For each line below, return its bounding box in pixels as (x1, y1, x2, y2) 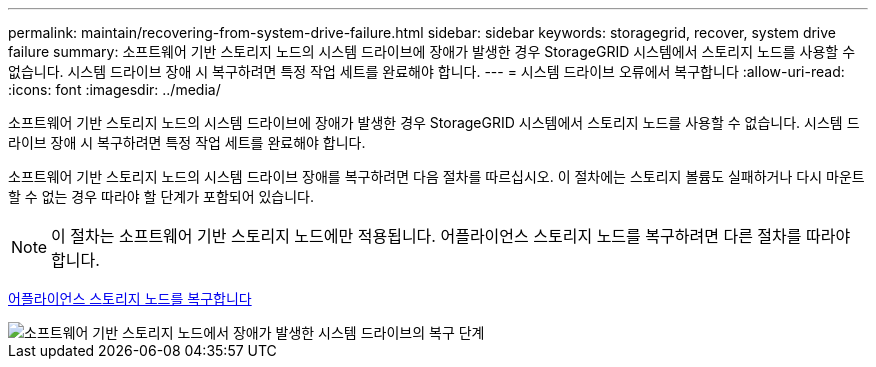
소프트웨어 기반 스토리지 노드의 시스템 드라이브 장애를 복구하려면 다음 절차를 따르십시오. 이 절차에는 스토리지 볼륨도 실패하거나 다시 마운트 (8, 168, 865, 185)
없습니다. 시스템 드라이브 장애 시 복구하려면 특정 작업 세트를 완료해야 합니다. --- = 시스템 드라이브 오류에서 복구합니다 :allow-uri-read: (8, 63, 845, 80)
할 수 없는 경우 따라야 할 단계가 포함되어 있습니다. (8, 188, 315, 205)
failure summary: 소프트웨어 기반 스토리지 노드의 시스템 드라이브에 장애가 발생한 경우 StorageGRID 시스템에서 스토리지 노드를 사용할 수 (8, 43, 856, 60)
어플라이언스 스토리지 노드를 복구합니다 (8, 290, 252, 307)
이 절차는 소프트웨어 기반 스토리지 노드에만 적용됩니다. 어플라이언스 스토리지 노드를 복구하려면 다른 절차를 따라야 (51, 226, 851, 246)
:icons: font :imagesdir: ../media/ (8, 81, 221, 98)
